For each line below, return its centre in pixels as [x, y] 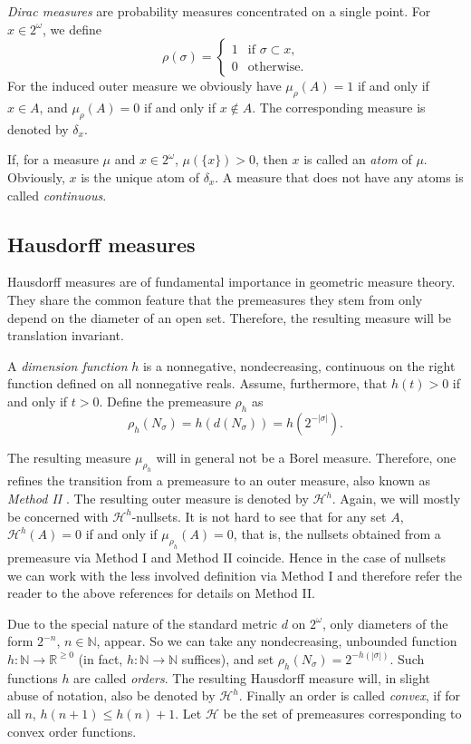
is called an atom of [358, 159]
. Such [407, 658]
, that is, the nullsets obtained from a [337, 534]
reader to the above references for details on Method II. [161, 593]
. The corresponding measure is [339, 107]
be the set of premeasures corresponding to [342, 713]
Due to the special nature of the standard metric [142, 623]
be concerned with [58, 516]
